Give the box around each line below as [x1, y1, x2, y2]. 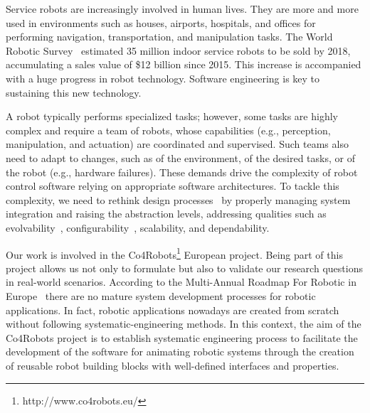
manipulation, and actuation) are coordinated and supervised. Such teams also [6, 136, 349, 151]
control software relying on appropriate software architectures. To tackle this [6, 178, 339, 193]
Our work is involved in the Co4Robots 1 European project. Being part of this [6, 245, 343, 262]
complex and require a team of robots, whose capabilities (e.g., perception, [6, 122, 331, 137]
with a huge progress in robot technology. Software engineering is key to [6, 70, 320, 85]
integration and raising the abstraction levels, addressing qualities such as [6, 206, 327, 221]
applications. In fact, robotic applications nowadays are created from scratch [6, 302, 339, 317]
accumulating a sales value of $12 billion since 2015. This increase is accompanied [6, 57, 361, 72]
